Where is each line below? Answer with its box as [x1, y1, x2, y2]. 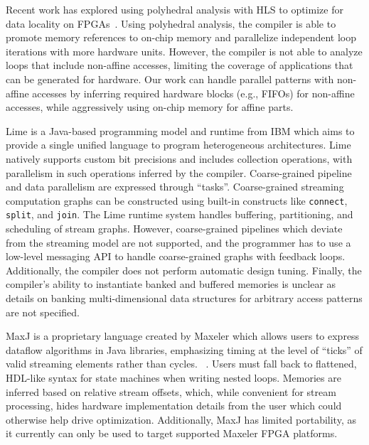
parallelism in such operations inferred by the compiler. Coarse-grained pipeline [6, 165, 352, 180]
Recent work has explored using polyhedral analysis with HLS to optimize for [6, 2, 343, 16]
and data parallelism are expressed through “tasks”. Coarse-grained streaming [6, 179, 344, 194]
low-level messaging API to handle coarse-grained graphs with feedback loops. [6, 249, 346, 264]
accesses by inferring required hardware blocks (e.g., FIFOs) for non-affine [32, 85, 355, 100]
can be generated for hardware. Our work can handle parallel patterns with [6, 71, 334, 86]
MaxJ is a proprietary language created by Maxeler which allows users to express [6, 328, 360, 343]
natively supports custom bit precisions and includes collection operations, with [6, 151, 353, 166]
